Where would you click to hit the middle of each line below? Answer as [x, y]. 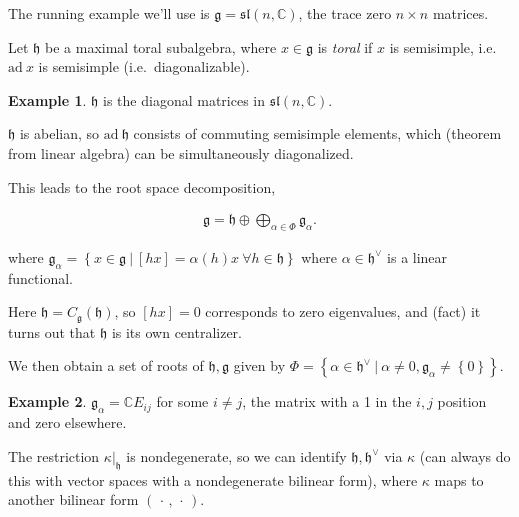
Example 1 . [47, 99]
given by [259, 365]
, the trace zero [345, 13]
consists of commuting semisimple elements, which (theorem [317, 133]
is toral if [345, 46]
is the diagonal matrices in [184, 99]
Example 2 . [47, 401]
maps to [459, 479]
